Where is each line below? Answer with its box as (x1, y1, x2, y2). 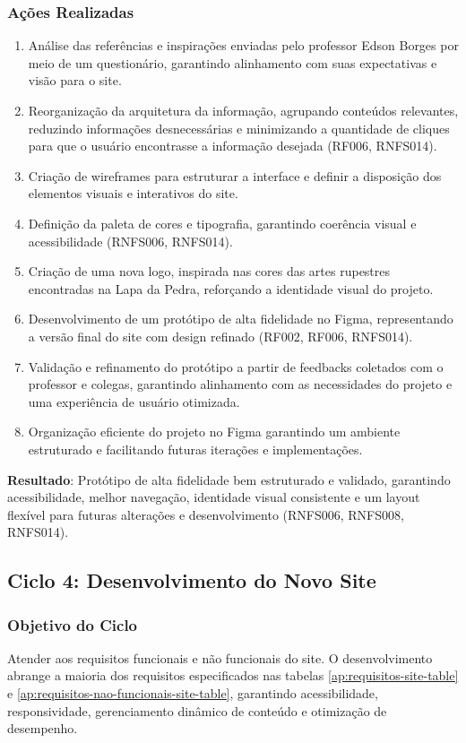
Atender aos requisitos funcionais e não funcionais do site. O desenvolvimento (7, 648, 433, 667)
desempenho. (7, 719, 78, 738)
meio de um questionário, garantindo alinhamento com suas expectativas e (28, 53, 437, 72)
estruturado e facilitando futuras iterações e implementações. (28, 439, 363, 458)
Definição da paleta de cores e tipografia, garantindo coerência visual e (28, 213, 417, 232)
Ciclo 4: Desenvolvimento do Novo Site (7, 566, 376, 594)
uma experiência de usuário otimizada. (28, 392, 240, 410)
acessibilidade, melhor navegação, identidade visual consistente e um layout (7, 488, 420, 506)
